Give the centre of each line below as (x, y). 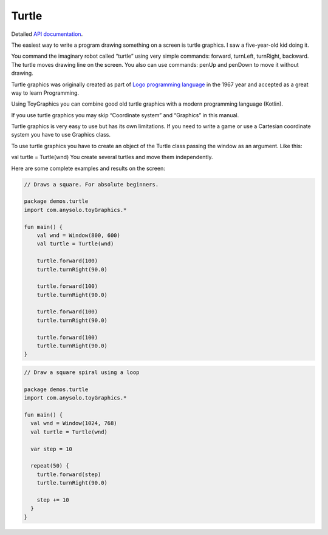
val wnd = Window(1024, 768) (74, 423)
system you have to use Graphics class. (61, 135)
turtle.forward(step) (69, 474)
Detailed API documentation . (47, 34)
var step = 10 (52, 449)
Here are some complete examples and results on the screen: (88, 168)
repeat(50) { (50, 466)
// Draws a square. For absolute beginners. (91, 184)
